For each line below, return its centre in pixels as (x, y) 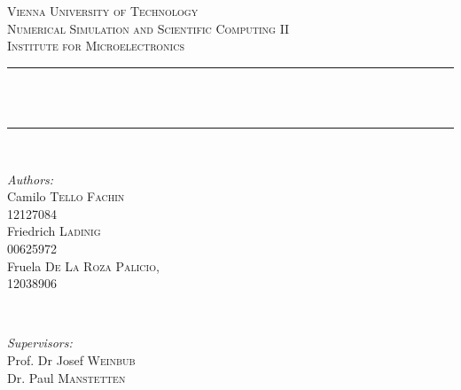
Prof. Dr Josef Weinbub (71, 359)
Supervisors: (40, 343)
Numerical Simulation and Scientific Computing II (148, 28)
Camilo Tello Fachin (66, 196)
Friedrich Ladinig (54, 231)
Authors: (31, 179)
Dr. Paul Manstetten (66, 377)
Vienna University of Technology (103, 11)
